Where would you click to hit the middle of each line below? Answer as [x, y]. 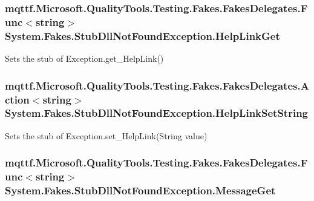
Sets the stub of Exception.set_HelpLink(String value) [106, 135]
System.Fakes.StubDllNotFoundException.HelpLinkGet [142, 35]
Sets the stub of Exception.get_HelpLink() [84, 58]
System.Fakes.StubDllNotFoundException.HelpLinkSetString [157, 113]
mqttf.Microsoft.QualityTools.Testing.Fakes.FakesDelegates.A [157, 85]
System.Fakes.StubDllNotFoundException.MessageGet [140, 190]
